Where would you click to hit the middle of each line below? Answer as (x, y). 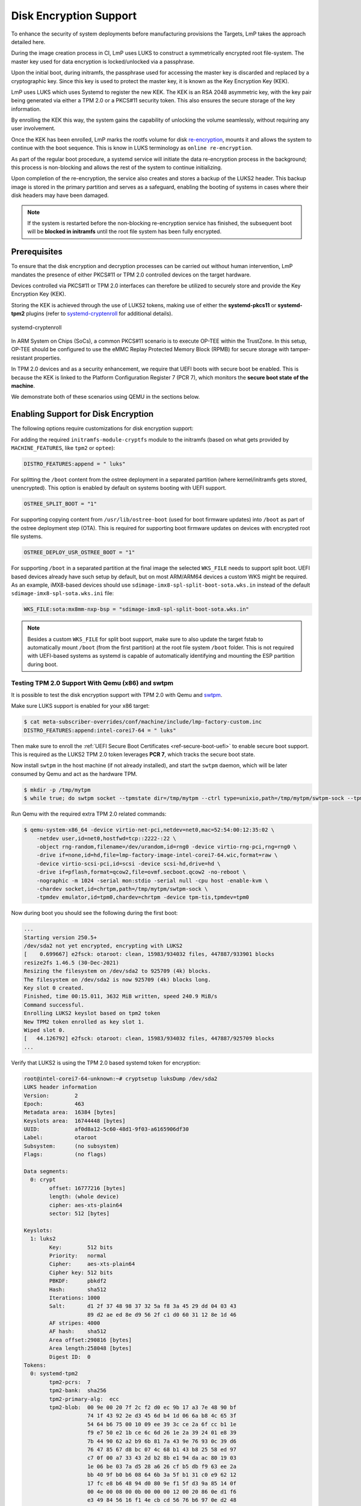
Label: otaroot (60, 1138)
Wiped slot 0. (45, 1030)
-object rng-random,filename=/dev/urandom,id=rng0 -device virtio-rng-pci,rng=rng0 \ (167, 847)
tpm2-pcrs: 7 (70, 1382)
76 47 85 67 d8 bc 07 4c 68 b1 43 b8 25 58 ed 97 (162, 1449)
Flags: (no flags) (65, 1154)
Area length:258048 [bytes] (91, 1348)
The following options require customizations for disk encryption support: (102, 428)
